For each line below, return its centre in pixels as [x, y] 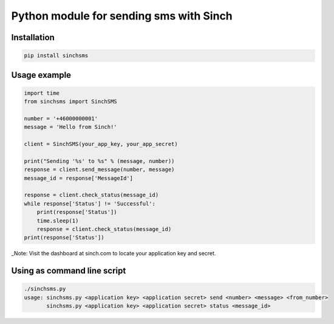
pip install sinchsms [56, 56]
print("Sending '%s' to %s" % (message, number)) [99, 161]
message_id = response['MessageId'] [79, 178]
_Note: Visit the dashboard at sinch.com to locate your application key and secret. [114, 253]
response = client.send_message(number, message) [99, 170]
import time [42, 93]
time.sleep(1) [58, 221]
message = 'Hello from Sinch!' [71, 127]
